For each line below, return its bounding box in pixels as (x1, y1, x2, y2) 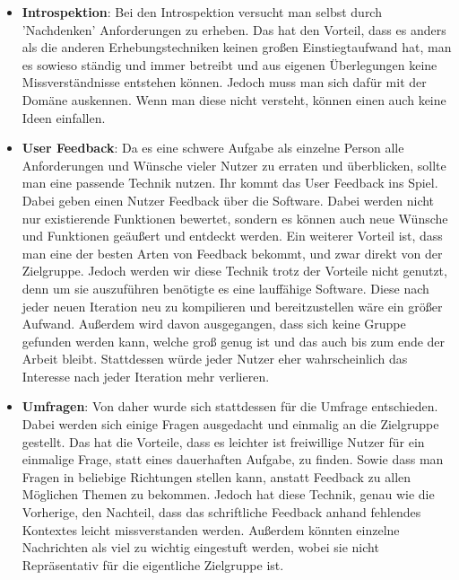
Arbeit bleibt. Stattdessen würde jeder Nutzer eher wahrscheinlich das (22, 349, 408, 368)
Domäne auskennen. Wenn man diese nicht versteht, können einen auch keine (22, 90, 446, 109)
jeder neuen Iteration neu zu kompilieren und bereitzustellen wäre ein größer (22, 296, 443, 315)
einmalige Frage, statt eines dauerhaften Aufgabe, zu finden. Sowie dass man (22, 450, 444, 469)
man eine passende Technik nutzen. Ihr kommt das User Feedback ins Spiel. (22, 173, 438, 192)
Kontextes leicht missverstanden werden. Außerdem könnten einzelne (22, 520, 400, 539)
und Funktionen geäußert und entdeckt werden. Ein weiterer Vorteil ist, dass (22, 226, 443, 245)
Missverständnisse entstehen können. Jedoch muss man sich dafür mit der (22, 73, 427, 92)
